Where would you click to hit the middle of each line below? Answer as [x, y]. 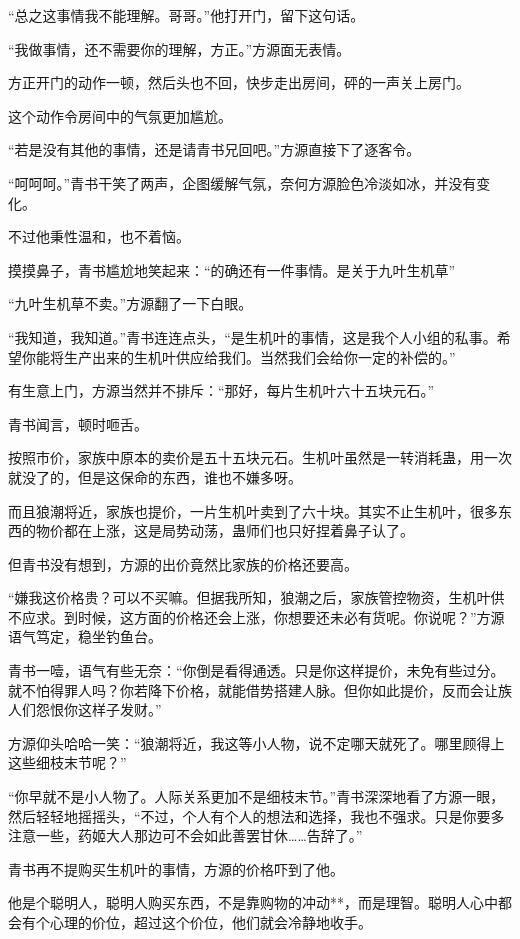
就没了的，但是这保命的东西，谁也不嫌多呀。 [155, 476]
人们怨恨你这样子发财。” [85, 709]
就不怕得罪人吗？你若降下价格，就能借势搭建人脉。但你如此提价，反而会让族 [260, 689]
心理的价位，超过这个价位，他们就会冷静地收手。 [210, 922]
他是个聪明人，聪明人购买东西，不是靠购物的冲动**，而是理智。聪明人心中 [253, 902]
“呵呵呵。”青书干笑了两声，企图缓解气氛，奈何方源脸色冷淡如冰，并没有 [242, 182]
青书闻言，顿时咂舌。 [78, 423]
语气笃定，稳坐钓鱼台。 [85, 636]
